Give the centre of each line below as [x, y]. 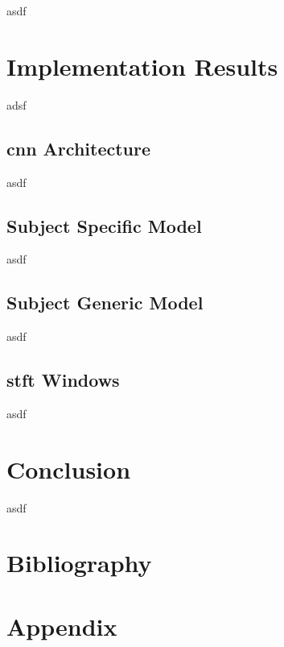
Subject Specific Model [104, 225]
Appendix [62, 626]
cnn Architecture [79, 148]
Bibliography [79, 563]
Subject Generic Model [105, 303]
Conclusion [69, 469]
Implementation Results [142, 66]
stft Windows [63, 380]
